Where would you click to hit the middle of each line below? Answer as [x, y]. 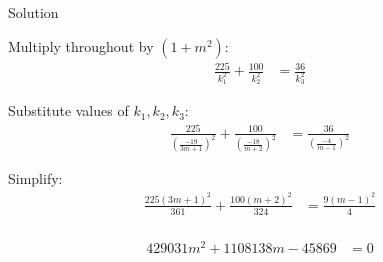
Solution [33, 12]
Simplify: [35, 178]
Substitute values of [68, 110]
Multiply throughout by [81, 45]
